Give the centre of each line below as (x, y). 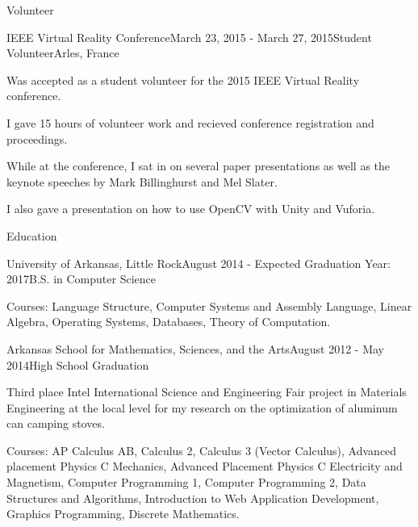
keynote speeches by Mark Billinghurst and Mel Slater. (142, 181)
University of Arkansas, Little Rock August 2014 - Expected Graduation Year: (199, 263)
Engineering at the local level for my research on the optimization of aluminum (202, 407)
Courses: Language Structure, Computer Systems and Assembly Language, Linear (209, 305)
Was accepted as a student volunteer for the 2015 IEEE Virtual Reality (183, 79)
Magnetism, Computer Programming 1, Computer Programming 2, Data (186, 482)
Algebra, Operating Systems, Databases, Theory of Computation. (169, 322)
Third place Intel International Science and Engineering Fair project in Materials (207, 392)
